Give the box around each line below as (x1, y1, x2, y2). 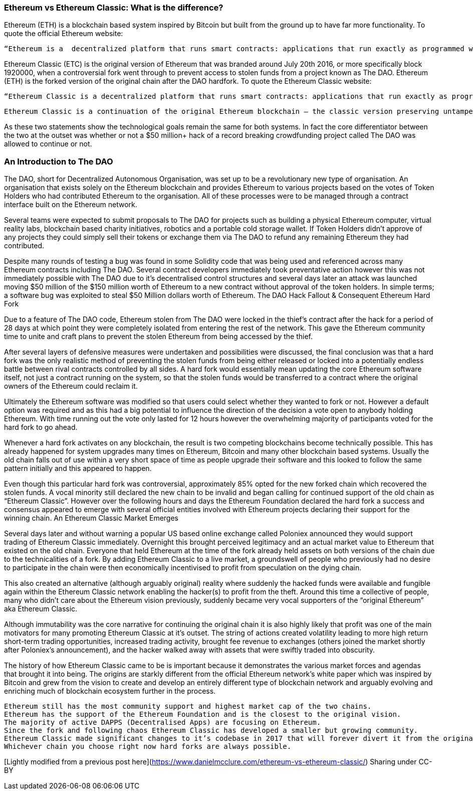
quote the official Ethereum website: (4, 29, 123, 38)
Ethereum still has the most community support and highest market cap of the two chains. (4, 702, 372, 711)
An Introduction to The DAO (4, 156, 113, 167)
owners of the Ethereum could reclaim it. (4, 382, 138, 391)
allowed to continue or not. (4, 139, 92, 148)
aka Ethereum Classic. (4, 604, 78, 613)
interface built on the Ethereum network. (4, 200, 137, 209)
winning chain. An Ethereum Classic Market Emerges (4, 514, 178, 523)
